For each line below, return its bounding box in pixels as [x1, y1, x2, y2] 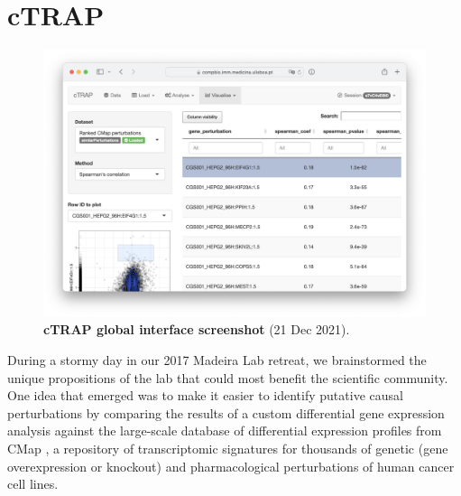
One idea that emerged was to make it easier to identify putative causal [7, 386, 403, 405]
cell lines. [7, 474, 59, 493]
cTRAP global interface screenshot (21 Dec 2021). [43, 320, 350, 339]
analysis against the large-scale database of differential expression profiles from [7, 421, 442, 440]
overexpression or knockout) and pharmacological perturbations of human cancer [7, 456, 455, 475]
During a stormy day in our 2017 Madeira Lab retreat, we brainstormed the [7, 350, 427, 369]
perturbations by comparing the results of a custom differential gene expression [7, 403, 445, 422]
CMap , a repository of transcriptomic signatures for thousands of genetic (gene [7, 438, 448, 457]
